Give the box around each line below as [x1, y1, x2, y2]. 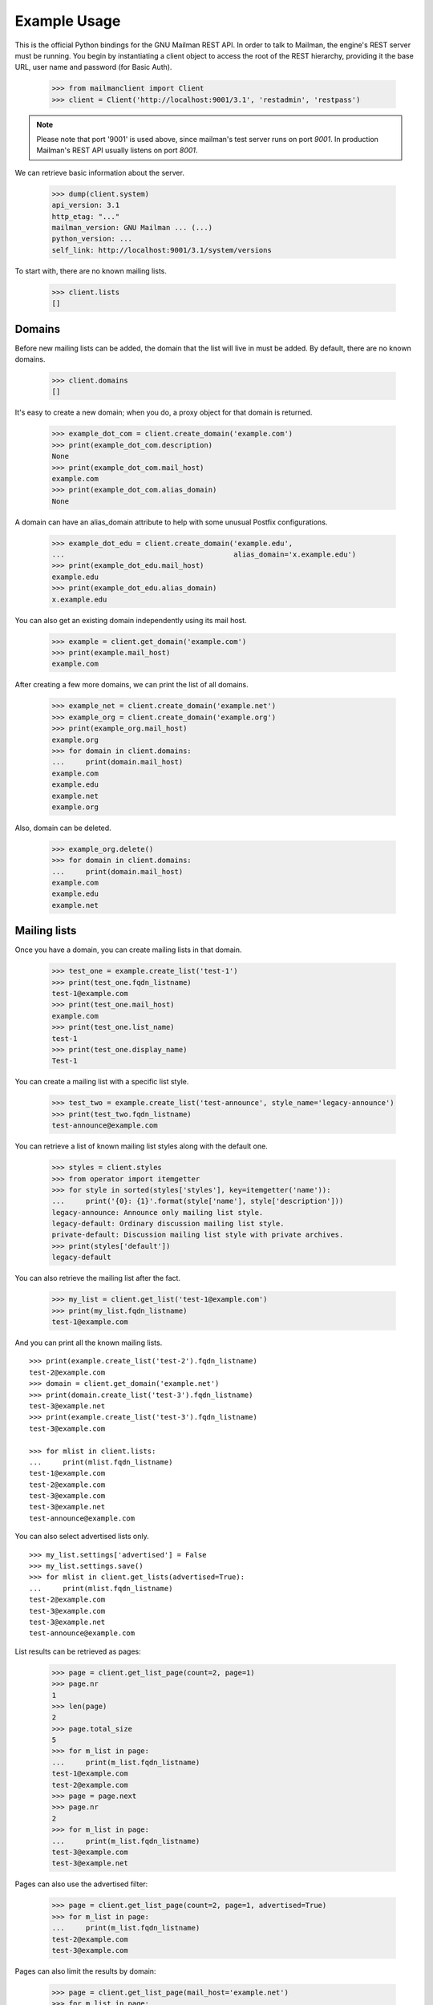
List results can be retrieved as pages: [14, 1647, 141, 1656]
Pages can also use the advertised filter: [14, 1879, 148, 1889]
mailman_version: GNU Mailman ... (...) [51, 223, 212, 233]
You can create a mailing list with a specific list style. [14, 1077, 189, 1087]
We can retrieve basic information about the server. [14, 168, 184, 177]
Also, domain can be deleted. [14, 823, 111, 832]
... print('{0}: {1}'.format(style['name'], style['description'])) [51, 1197, 344, 1206]
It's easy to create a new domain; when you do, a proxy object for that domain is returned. [14, 407, 313, 417]
